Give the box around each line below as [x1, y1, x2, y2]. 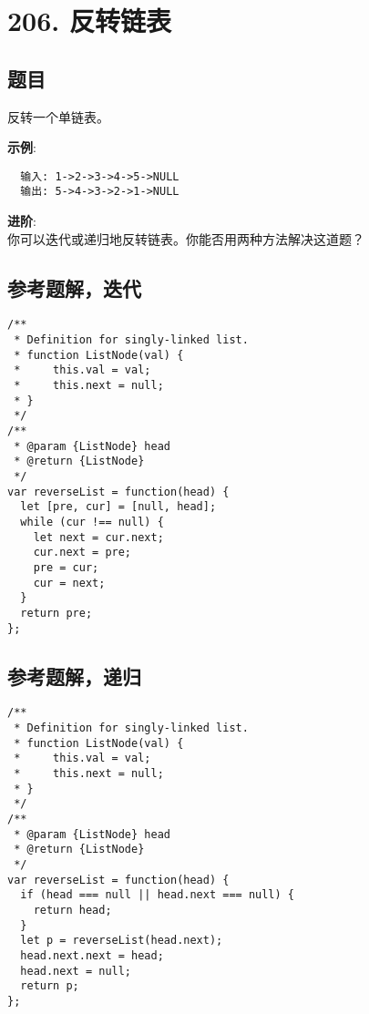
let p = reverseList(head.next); [20, 934, 223, 947]
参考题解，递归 [7, 661, 141, 690]
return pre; [20, 606, 93, 620]
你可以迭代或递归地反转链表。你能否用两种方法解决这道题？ [7, 229, 364, 248]
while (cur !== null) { [20, 516, 164, 528]
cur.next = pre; [33, 546, 132, 559]
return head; [33, 903, 112, 917]
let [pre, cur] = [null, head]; [20, 500, 217, 514]
